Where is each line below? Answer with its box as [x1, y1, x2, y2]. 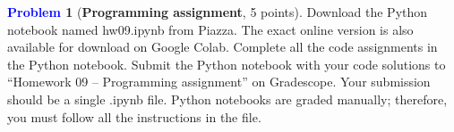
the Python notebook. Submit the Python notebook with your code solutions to [7, 54, 446, 73]
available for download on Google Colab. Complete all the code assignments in [7, 37, 438, 56]
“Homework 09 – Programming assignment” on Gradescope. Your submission [7, 72, 431, 91]
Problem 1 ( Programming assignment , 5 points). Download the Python [7, 3, 428, 21]
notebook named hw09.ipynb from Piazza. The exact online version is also [7, 20, 414, 38]
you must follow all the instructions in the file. [7, 107, 261, 126]
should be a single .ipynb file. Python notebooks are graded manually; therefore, [7, 89, 448, 108]
